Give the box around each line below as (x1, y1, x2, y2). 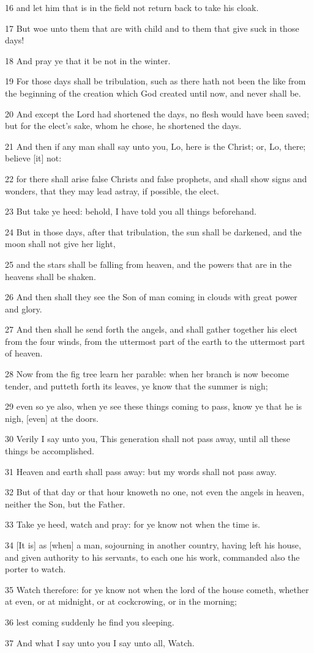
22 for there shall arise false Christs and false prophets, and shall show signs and (5, 172, 307, 185)
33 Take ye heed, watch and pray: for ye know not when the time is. (5, 518, 261, 531)
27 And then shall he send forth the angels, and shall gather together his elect (5, 323, 298, 336)
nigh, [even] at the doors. (5, 411, 99, 424)
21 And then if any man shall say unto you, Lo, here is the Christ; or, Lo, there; (5, 139, 306, 152)
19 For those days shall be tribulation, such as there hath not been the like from (5, 75, 306, 87)
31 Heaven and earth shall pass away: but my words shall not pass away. (5, 465, 277, 478)
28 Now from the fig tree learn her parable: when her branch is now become (5, 367, 289, 380)
